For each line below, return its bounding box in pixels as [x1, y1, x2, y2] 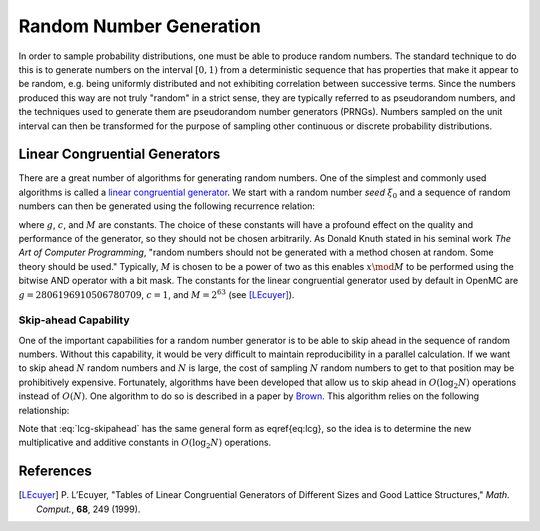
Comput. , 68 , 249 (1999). [36, 503, 141, 515]
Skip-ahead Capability [18, 313, 130, 327]
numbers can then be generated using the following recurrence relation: [18, 200, 315, 212]
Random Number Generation [18, 15, 262, 37]
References [18, 463, 92, 480]
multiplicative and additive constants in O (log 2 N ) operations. [18, 436, 272, 451]
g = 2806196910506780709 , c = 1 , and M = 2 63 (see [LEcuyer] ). [18, 287, 295, 300]
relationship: [18, 404, 70, 416]
